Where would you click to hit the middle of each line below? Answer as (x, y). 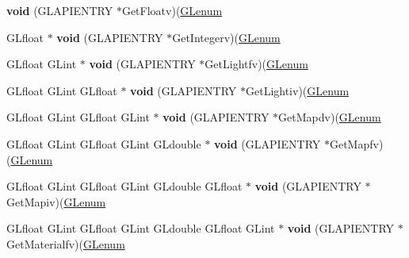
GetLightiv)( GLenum (297, 90)
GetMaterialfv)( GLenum (66, 243)
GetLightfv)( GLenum (256, 64)
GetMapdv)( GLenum (330, 117)
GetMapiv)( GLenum (56, 201)
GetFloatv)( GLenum (172, 10)
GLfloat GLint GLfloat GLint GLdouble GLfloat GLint (141, 228)
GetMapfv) (356, 143)
